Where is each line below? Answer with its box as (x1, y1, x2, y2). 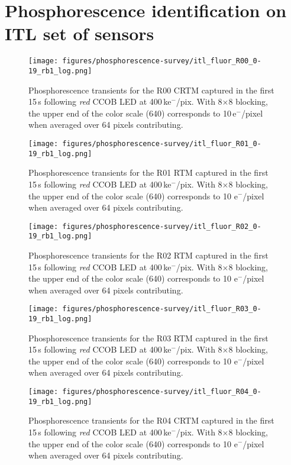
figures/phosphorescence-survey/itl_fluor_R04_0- (62, 387, 261, 396)
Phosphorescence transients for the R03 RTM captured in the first (28, 331, 269, 344)
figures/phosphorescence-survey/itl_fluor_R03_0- (62, 305, 261, 314)
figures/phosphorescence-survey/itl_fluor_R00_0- (62, 57, 261, 66)
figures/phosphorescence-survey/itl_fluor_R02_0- (62, 222, 261, 231)
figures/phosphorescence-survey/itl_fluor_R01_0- (62, 140, 261, 148)
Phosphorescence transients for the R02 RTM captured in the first (28, 249, 269, 261)
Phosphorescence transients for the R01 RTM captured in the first (28, 166, 269, 179)
